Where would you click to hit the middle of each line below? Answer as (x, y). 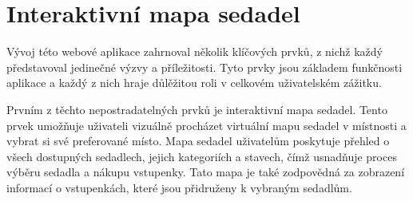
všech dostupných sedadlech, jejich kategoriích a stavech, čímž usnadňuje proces (202, 156)
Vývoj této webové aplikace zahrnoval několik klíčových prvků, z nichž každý (195, 51)
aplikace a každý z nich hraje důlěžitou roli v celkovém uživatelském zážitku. (194, 83)
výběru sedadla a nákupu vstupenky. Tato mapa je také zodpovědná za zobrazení (206, 172)
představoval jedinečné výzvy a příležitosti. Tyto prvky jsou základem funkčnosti (205, 67)
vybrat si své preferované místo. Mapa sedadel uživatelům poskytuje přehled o (198, 141)
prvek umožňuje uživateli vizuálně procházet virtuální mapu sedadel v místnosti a (206, 125)
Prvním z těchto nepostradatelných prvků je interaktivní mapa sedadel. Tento (197, 109)
